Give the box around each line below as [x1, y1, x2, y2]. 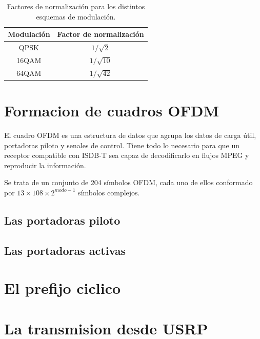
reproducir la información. [4, 159, 86, 170]
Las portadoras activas [4, 242, 126, 258]
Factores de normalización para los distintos [7, 1, 145, 11]
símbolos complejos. [78, 187, 140, 197]
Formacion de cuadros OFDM [4, 100, 219, 121]
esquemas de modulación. [36, 11, 116, 22]
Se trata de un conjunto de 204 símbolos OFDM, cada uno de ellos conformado [4, 177, 253, 188]
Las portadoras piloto [4, 212, 121, 228]
